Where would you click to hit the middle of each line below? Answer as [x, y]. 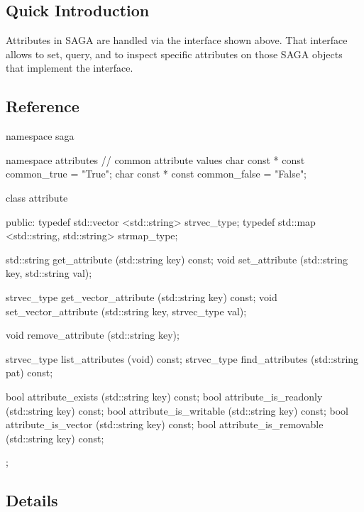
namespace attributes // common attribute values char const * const [155, 159]
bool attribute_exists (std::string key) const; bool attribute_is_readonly [164, 396]
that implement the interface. [70, 68]
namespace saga [40, 136]
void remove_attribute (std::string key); [93, 335]
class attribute [37, 197]
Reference [43, 106]
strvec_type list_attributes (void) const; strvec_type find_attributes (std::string [182, 358]
